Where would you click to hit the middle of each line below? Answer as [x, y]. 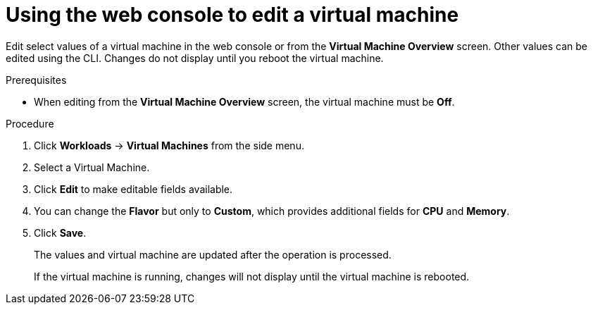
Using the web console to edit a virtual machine [232, 15]
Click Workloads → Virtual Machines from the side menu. [169, 145]
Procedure [30, 123]
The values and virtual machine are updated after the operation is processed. [213, 254]
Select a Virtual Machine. [92, 167]
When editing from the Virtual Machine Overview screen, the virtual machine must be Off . [244, 101]
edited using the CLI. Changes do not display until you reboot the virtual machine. [195, 58]
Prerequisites [36, 80]
